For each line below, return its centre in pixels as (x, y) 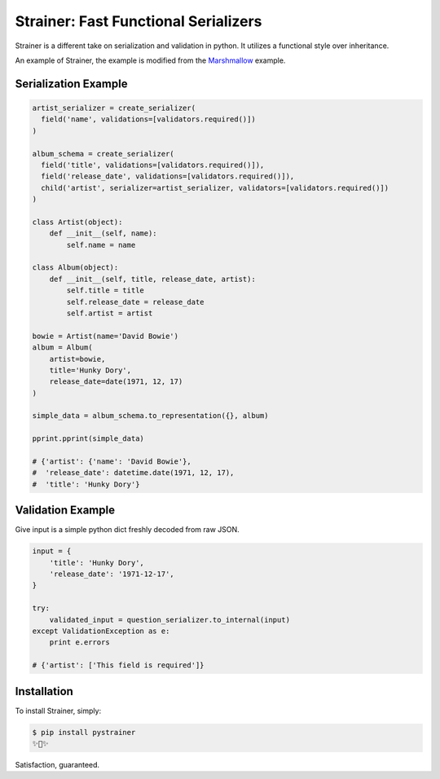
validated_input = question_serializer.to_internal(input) (170, 620)
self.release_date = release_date (135, 302)
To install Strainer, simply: (58, 711)
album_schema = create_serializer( (103, 154)
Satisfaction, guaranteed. (57, 765)
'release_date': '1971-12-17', (112, 574)
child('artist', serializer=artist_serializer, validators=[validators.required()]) (215, 188)
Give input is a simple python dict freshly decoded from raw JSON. (127, 530)
